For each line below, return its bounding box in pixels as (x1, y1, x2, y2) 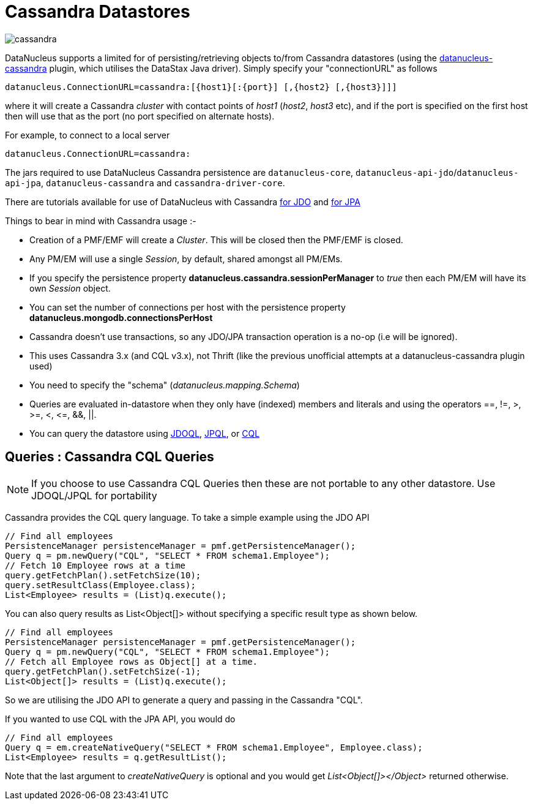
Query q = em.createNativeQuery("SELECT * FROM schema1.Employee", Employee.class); (5, 742, 423, 752)
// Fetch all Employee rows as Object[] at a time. (5, 656, 258, 667)
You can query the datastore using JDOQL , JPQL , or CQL (29, 428, 260, 439)
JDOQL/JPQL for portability (31, 489, 157, 502)
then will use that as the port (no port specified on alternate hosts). (5, 110, 275, 121)
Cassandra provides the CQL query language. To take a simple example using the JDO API (5, 512, 370, 523)
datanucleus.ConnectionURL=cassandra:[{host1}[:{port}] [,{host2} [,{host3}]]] (5, 81, 397, 92)
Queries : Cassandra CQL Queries (5, 449, 214, 465)
